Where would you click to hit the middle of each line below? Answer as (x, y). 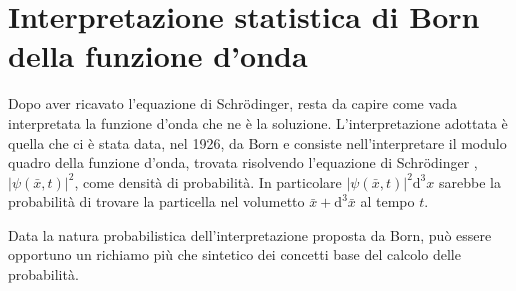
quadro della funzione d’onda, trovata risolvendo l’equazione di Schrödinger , (243, 162)
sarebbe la (469, 181)
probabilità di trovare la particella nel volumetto (156, 201)
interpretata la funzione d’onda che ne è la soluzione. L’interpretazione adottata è (258, 122)
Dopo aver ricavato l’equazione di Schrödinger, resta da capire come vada (232, 103)
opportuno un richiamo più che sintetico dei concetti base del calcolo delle (234, 254)
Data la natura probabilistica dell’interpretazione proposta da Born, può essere (250, 234)
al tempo (387, 201)
